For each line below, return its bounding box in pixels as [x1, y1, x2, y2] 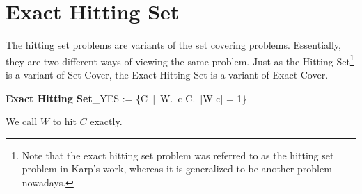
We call [6, 114, 38, 129]
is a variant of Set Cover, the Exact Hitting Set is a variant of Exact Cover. [6, 67, 329, 81]
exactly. [90, 114, 123, 129]
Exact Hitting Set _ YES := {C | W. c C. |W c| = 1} [6, 90, 247, 105]
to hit [52, 114, 77, 129]
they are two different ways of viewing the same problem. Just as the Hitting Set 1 [6, 51, 354, 68]
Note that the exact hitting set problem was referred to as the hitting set [22, 147, 334, 162]
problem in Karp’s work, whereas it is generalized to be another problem [22, 161, 332, 176]
